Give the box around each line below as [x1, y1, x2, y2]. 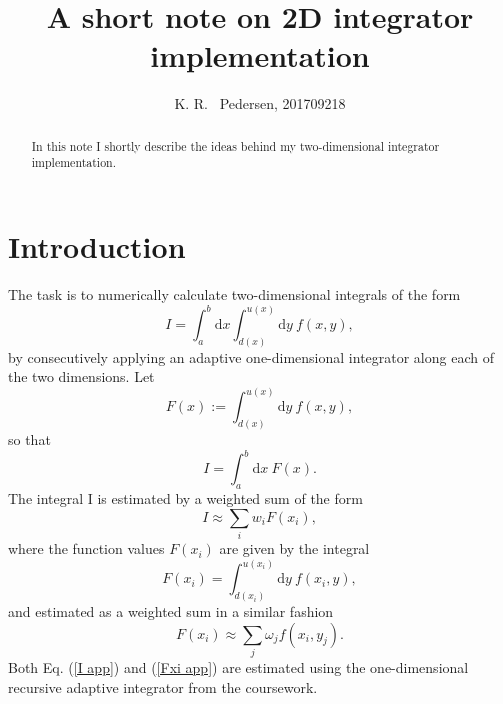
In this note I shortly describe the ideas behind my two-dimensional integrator [31, 137, 440, 154]
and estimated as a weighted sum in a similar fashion [8, 601, 334, 622]
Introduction [8, 226, 186, 267]
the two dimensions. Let [8, 366, 155, 387]
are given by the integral [219, 538, 370, 559]
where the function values [8, 538, 165, 559]
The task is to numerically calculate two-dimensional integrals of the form [8, 283, 461, 304]
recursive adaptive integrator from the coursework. [8, 676, 318, 697]
